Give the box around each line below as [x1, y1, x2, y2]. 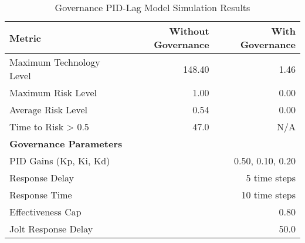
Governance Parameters [9, 137, 123, 150]
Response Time [9, 188, 72, 201]
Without [169, 24, 209, 38]
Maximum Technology [9, 55, 100, 69]
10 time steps [241, 188, 296, 201]
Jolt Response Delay [9, 222, 93, 235]
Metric [9, 31, 41, 45]
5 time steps [246, 171, 296, 184]
